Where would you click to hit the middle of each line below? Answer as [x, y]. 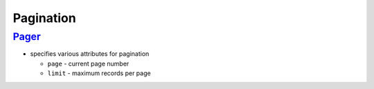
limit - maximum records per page [99, 73]
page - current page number [88, 63]
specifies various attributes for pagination [90, 54]
